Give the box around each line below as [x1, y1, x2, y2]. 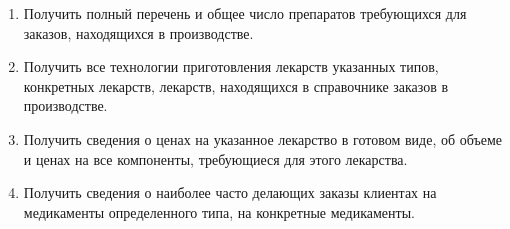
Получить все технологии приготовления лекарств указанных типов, [23, 56, 439, 77]
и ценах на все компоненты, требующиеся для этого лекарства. [23, 148, 408, 169]
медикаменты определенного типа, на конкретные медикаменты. [23, 201, 415, 222]
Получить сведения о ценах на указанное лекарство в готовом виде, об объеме [23, 128, 503, 149]
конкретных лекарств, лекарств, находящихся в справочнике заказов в [23, 75, 449, 96]
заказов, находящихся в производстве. [23, 22, 254, 43]
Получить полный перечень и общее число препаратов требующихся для [23, 3, 467, 23]
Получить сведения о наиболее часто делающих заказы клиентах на [23, 182, 437, 203]
